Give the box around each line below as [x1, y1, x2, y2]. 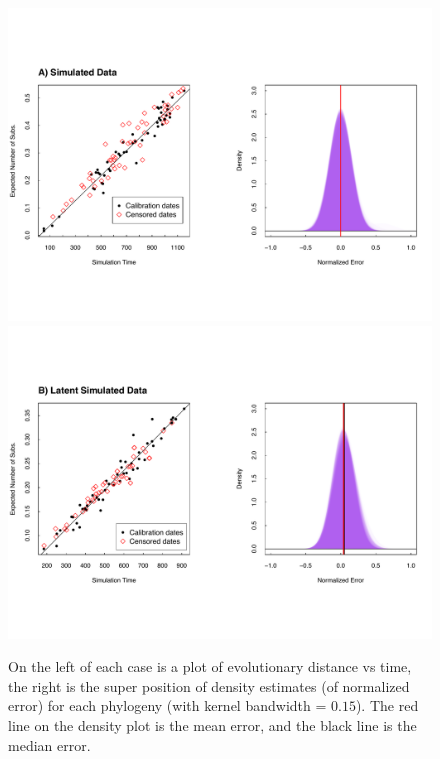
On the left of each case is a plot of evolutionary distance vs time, [8, 656, 412, 677]
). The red [355, 695, 419, 716]
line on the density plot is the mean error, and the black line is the [8, 715, 417, 736]
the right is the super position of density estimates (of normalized [8, 675, 410, 696]
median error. [8, 734, 91, 755]
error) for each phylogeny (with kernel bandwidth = [8, 695, 327, 716]
